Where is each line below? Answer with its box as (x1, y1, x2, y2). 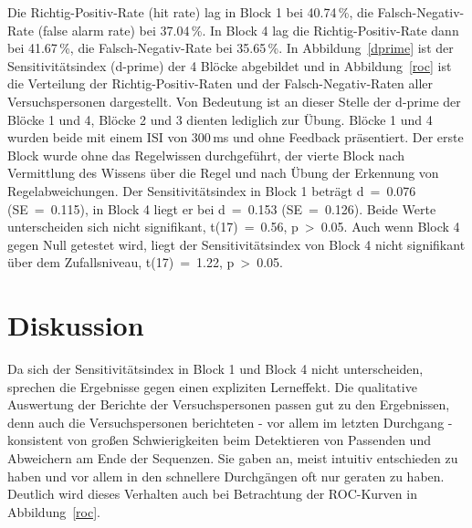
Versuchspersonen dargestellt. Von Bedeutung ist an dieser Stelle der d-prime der (7, 91, 461, 110)
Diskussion (7, 306, 144, 344)
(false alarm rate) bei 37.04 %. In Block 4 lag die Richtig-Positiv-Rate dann (37, 20, 459, 39)
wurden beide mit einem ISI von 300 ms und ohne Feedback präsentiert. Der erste (7, 128, 464, 147)
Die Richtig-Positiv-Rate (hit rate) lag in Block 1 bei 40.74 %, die (7, 3, 373, 21)
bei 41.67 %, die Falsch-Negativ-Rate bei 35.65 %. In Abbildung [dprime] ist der (7, 38, 454, 57)
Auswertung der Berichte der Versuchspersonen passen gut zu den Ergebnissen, (7, 395, 450, 414)
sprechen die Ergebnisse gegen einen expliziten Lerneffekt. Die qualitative (7, 377, 417, 396)
